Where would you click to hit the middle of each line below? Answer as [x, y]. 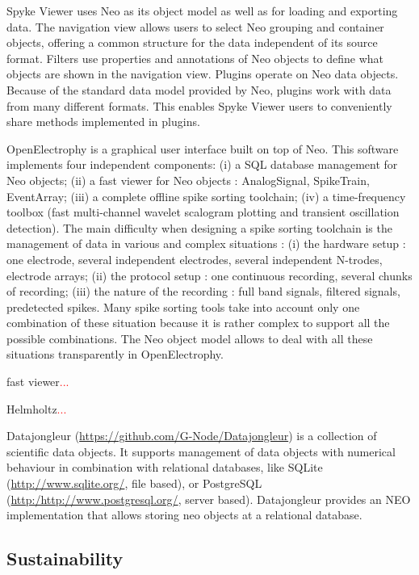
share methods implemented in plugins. [103, 122]
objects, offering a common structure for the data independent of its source [192, 42]
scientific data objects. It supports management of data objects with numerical [201, 451]
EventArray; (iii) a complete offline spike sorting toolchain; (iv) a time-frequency [206, 196]
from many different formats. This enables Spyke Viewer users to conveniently [199, 105]
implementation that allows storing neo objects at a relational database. [184, 515]
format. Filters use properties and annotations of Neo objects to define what [195, 58]
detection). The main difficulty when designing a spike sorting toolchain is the [199, 227]
